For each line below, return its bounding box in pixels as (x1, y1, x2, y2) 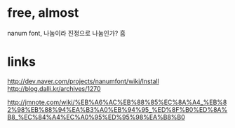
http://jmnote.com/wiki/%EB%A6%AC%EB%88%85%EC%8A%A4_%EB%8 (7, 98, 227, 106)
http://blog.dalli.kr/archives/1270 (7, 84, 101, 92)
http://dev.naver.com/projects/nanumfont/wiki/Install (7, 77, 159, 85)
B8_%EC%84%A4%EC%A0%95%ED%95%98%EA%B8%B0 (7, 113, 186, 121)
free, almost (7, 5, 79, 21)
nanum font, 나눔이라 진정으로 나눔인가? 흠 (7, 29, 126, 37)
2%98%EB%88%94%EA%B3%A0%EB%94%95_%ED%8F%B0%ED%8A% (7, 105, 228, 113)
